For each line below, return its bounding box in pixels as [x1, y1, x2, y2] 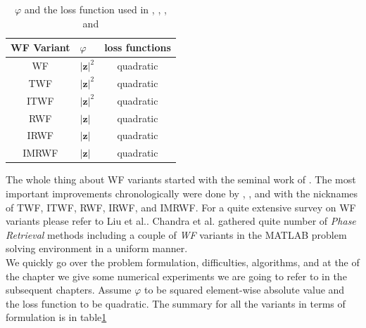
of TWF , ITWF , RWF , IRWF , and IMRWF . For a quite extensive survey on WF [6, 199, 356, 214]
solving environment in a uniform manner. [6, 241, 188, 256]
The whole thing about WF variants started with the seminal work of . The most [6, 172, 356, 187]
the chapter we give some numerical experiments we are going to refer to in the [6, 268, 347, 283]
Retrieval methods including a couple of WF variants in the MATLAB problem [6, 227, 347, 242]
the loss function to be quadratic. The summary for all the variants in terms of [6, 296, 346, 310]
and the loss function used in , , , [24, 2, 167, 16]
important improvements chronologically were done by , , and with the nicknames [6, 185, 358, 200]
